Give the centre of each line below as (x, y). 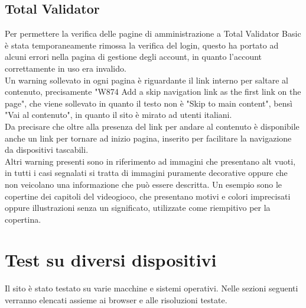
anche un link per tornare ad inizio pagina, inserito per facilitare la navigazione (148, 138)
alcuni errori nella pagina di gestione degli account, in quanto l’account (134, 57)
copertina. (23, 219)
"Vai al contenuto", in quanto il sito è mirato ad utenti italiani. (118, 115)
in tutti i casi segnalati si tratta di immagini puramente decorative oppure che (146, 173)
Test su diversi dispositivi (111, 260)
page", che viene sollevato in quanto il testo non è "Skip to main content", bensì (149, 103)
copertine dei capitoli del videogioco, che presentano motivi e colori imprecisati (148, 196)
